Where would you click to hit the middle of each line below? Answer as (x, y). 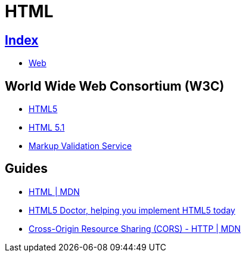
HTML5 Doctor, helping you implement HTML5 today (132, 210)
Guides (27, 169)
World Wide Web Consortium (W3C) (115, 86)
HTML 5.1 (47, 128)
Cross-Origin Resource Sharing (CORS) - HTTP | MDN (135, 228)
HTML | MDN (54, 191)
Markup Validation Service (80, 146)
